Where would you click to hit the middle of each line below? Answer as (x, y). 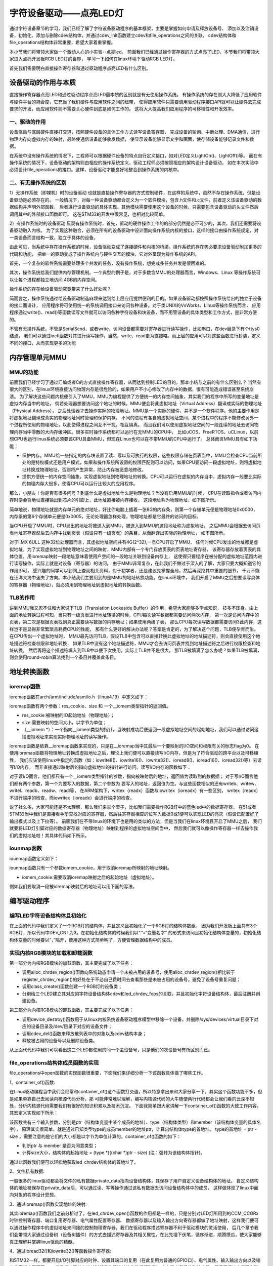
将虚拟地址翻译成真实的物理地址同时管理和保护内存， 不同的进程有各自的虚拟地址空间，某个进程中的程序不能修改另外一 (134, 417)
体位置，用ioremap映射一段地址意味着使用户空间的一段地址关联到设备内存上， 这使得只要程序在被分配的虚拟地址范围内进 (136, 556)
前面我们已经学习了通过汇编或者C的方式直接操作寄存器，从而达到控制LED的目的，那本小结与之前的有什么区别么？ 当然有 (135, 382)
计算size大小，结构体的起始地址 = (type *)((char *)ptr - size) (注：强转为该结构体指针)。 (113, 1153)
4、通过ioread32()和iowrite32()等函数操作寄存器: (60, 1251)
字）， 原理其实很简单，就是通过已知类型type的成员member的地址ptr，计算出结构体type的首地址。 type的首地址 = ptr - (133, 1129)
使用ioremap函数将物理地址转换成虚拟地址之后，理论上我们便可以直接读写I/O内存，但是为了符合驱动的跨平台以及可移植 (134, 753)
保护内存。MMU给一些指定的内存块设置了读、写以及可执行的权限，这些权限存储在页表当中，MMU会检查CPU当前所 (142, 455)
